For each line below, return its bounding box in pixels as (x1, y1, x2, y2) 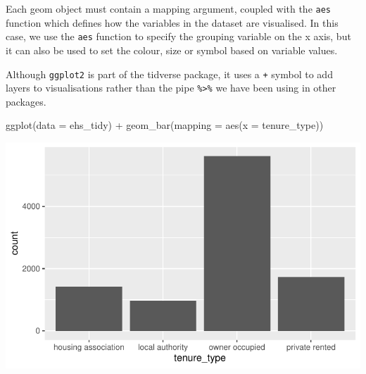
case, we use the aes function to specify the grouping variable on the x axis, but (6, 29, 351, 44)
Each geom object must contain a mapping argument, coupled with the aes (6, 1, 332, 15)
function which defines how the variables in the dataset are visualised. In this (6, 15, 339, 30)
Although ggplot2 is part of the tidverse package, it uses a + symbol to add (6, 66, 333, 81)
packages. (6, 94, 46, 108)
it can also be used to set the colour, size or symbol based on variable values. (6, 42, 338, 57)
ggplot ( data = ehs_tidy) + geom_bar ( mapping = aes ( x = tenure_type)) (6, 118, 324, 132)
